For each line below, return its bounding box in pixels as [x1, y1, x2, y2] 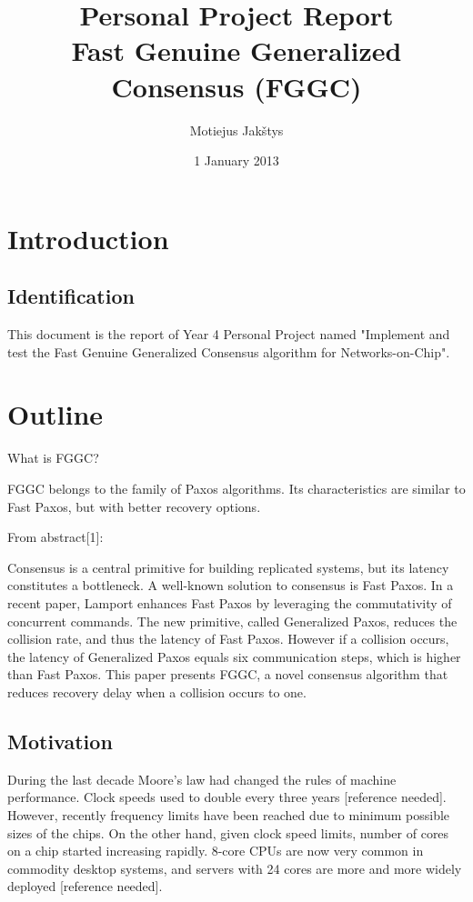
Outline [7, 396, 104, 433]
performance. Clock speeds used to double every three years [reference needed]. [7, 787, 447, 807]
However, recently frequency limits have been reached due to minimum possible [7, 805, 450, 824]
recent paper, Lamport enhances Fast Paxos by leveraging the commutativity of [7, 593, 452, 612]
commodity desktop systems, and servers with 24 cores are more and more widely [7, 858, 462, 877]
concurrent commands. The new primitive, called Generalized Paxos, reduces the [7, 611, 458, 630]
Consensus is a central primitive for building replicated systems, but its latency [7, 557, 449, 576]
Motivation [7, 727, 113, 755]
